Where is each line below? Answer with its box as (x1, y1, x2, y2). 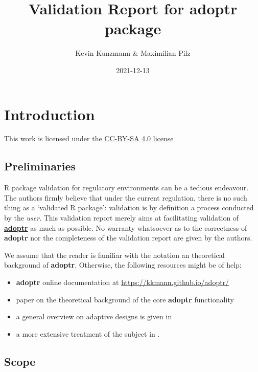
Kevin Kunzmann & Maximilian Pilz (75, 48, 191, 58)
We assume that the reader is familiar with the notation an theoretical (4, 249, 225, 260)
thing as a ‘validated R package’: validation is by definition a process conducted (4, 202, 254, 213)
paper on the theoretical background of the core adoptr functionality (16, 294, 234, 304)
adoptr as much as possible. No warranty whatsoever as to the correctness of (4, 222, 247, 233)
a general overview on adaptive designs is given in (16, 311, 172, 322)
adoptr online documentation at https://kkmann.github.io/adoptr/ (16, 276, 229, 287)
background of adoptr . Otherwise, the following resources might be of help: (4, 259, 242, 270)
